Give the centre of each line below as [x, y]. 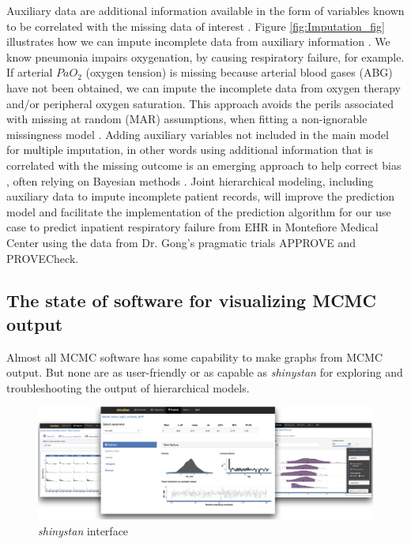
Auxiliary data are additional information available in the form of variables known [205, 10]
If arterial [30, 72]
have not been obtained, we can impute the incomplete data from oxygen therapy [204, 87]
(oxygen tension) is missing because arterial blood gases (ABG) [239, 72]
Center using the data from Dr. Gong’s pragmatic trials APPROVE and [181, 242]
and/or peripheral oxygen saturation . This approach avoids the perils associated [200, 103]
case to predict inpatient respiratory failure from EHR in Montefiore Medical [192, 227]
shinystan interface [83, 530]
